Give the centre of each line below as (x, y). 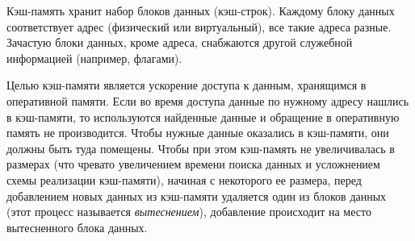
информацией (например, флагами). (94, 58)
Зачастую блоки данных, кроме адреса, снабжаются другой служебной (180, 42)
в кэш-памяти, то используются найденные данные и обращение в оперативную (203, 116)
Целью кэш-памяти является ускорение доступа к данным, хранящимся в (187, 85)
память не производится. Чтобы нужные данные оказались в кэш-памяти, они (198, 133)
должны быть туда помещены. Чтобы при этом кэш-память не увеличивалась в (201, 148)
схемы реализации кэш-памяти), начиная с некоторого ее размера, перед (184, 179)
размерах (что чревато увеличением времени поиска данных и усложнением (193, 164)
